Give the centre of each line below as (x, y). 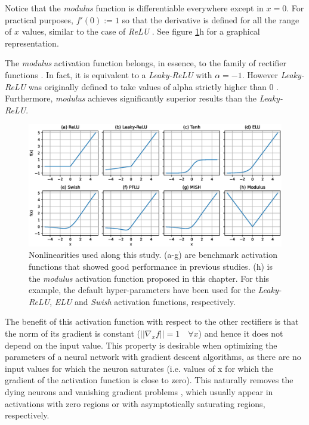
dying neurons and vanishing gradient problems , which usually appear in (139, 392)
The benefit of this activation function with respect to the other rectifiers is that (152, 321)
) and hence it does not (241, 333)
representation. (32, 43)
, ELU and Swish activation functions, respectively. (143, 301)
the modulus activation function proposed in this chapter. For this (149, 278)
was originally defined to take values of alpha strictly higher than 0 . (154, 86)
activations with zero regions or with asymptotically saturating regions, (135, 403)
